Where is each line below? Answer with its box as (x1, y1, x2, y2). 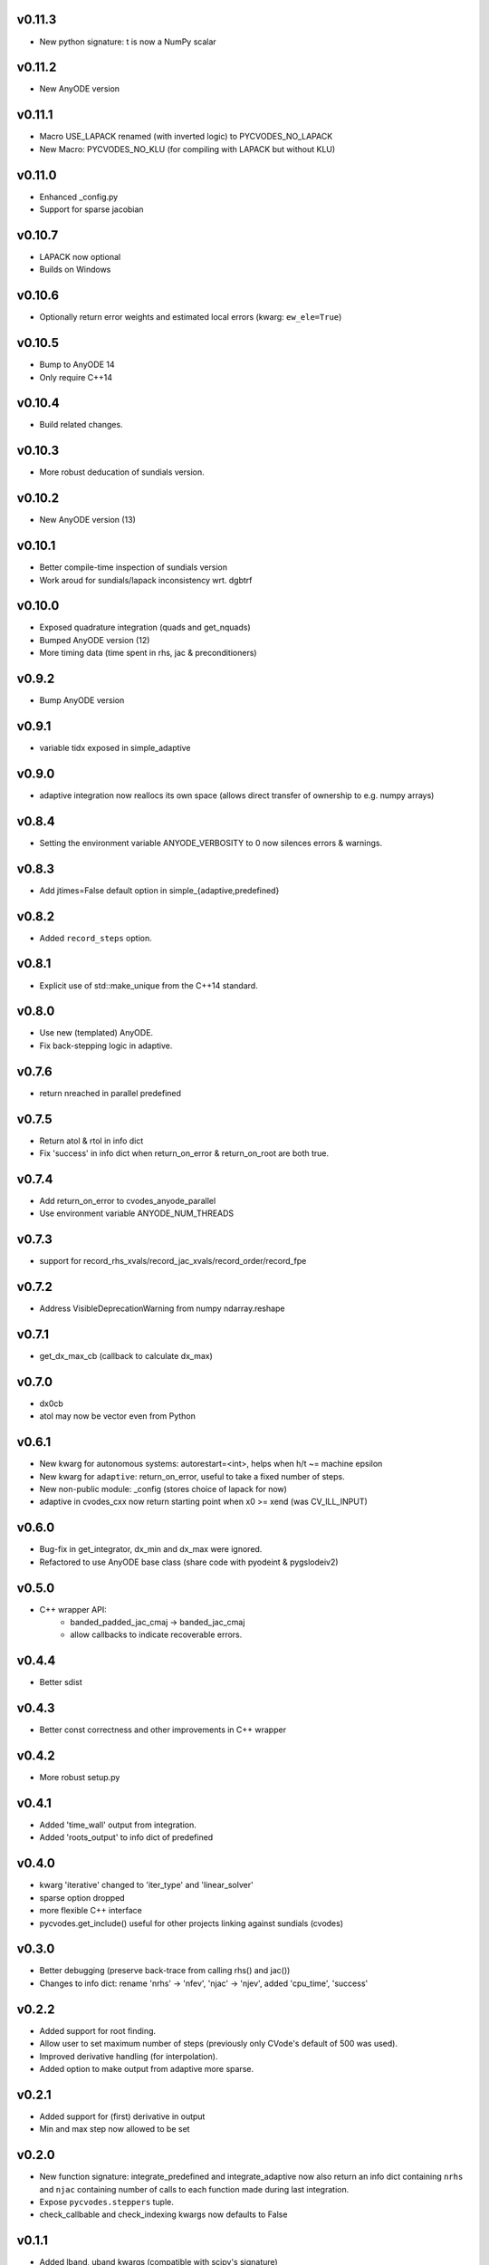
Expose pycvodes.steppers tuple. (39, 2196, 174, 2207)
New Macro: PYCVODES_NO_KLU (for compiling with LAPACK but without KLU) (39, 143, 336, 154)
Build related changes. (39, 419, 123, 430)
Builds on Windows (39, 264, 111, 275)
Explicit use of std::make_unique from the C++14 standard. (39, 979, 258, 991)
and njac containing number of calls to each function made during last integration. (39, 2183, 350, 2194)
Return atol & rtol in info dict (39, 1135, 144, 1146)
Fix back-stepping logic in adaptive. (39, 1040, 173, 1051)
